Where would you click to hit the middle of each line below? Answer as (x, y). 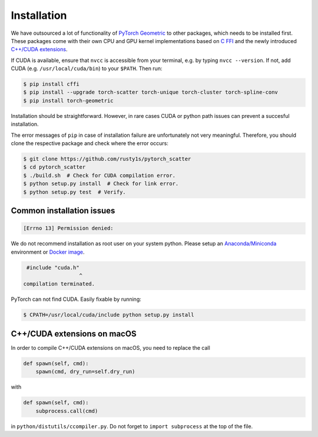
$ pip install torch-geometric (69, 101)
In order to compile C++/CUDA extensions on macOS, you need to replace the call (110, 347)
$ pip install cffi (51, 84)
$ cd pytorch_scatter (54, 167)
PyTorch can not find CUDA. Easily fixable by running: (76, 299)
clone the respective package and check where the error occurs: (90, 143)
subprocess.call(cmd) (67, 411)
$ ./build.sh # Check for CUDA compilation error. (100, 175)
